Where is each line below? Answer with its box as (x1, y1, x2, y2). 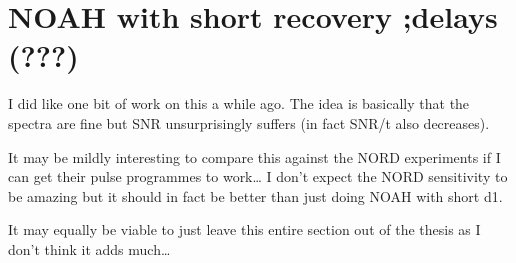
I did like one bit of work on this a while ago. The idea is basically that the (8, 93, 470, 114)
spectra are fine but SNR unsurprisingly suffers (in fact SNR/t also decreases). (8, 112, 490, 133)
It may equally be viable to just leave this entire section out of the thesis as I (8, 219, 481, 240)
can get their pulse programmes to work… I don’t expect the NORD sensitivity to (8, 166, 508, 187)
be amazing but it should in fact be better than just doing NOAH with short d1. (8, 185, 503, 206)
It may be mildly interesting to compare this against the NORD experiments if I (8, 146, 501, 167)
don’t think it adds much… (8, 238, 171, 259)
